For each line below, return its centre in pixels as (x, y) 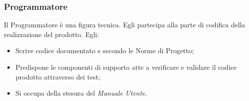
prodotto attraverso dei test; (58, 76)
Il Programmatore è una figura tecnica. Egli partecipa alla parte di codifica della (124, 25)
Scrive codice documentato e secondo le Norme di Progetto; (105, 50)
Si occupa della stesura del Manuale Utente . (81, 93)
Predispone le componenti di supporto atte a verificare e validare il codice (126, 67)
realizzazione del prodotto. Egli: (52, 34)
